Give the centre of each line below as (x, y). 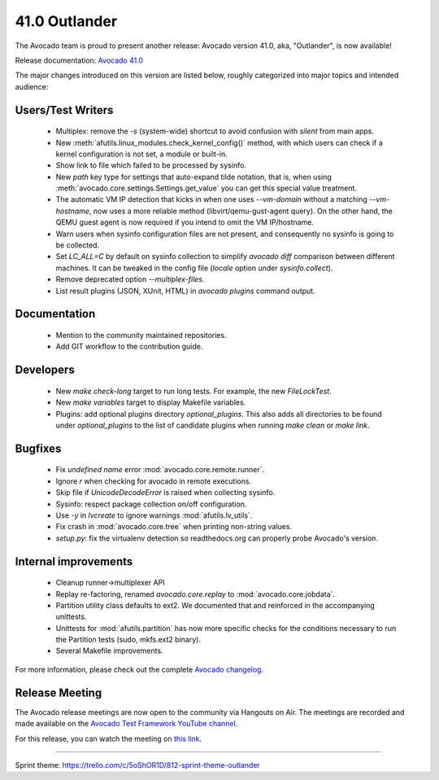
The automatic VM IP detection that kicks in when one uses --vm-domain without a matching (211, 199)
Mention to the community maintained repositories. (141, 335)
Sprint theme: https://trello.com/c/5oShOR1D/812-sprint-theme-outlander (137, 765)
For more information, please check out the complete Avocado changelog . (139, 669)
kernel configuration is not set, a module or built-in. (141, 154)
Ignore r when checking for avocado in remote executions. (154, 481)
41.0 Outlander (66, 21)
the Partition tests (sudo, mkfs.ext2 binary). (128, 640)
